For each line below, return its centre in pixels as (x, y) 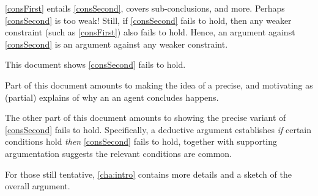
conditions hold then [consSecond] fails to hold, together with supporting (141, 141)
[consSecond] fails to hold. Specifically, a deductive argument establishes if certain (158, 129)
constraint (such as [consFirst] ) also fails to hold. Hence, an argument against (150, 32)
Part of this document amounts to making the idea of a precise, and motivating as (159, 85)
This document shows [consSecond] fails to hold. (95, 64)
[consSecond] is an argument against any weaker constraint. (116, 44)
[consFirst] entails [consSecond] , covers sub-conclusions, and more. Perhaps (145, 8)
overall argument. (38, 186)
